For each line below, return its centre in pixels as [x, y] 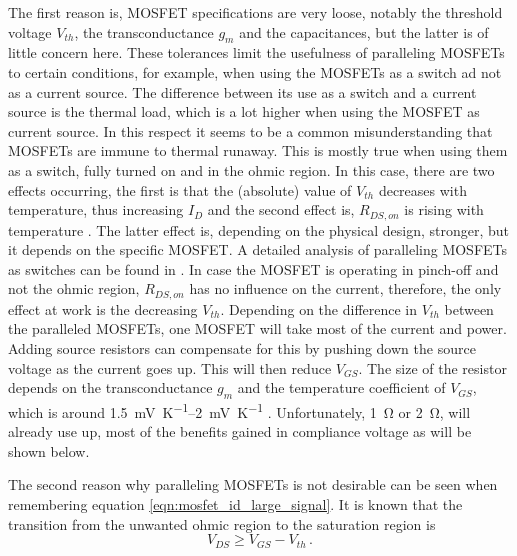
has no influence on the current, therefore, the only [345, 288]
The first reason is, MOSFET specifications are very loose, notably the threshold [255, 12]
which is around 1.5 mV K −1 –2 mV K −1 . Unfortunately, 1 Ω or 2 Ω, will [239, 410]
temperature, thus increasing [96, 209]
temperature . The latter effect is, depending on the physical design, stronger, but [259, 229]
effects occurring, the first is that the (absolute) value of [180, 189]
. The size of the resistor [432, 367]
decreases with [422, 189]
